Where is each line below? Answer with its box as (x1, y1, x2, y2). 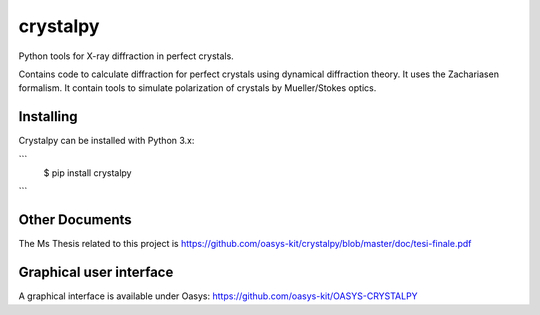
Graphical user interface (18, 264, 174, 281)
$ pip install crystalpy (43, 167, 132, 179)
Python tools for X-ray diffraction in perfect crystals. (18, 50, 234, 62)
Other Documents (18, 211, 132, 229)
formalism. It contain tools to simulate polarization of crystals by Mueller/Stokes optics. (18, 82, 377, 94)
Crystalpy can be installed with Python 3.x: (18, 135, 195, 147)
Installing (18, 108, 79, 125)
